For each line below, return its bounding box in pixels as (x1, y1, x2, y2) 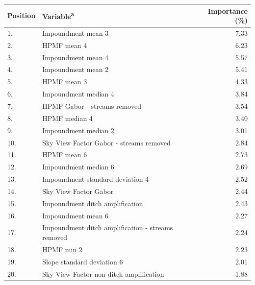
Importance (207, 5, 248, 16)
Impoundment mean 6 (42, 210, 109, 220)
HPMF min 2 (42, 244, 82, 254)
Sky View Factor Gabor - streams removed (42, 137, 171, 147)
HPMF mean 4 (42, 40, 87, 50)
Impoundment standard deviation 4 (42, 174, 149, 184)
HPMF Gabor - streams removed (42, 101, 141, 111)
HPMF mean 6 (42, 149, 87, 160)
